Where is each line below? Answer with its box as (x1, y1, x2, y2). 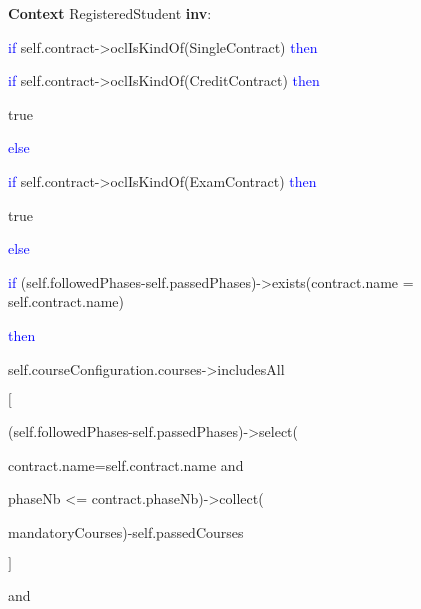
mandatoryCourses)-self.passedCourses (8, 521, 244, 542)
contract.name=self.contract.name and (8, 454, 244, 475)
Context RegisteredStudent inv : (8, 3, 212, 23)
